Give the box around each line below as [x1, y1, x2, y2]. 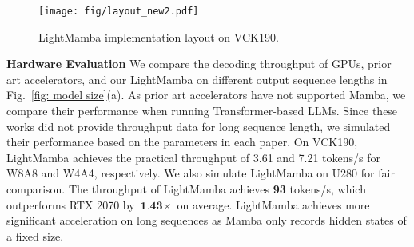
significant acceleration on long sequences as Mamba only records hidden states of [6, 212, 407, 229]
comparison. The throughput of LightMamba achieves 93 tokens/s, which [6, 181, 366, 197]
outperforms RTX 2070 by [6, 196, 135, 213]
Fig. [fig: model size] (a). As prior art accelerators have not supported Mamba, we [6, 86, 406, 103]
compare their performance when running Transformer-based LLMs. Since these [6, 102, 398, 119]
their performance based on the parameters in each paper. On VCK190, [6, 133, 358, 150]
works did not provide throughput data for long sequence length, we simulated [6, 118, 391, 134]
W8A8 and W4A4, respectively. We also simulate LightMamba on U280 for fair [6, 165, 395, 181]
